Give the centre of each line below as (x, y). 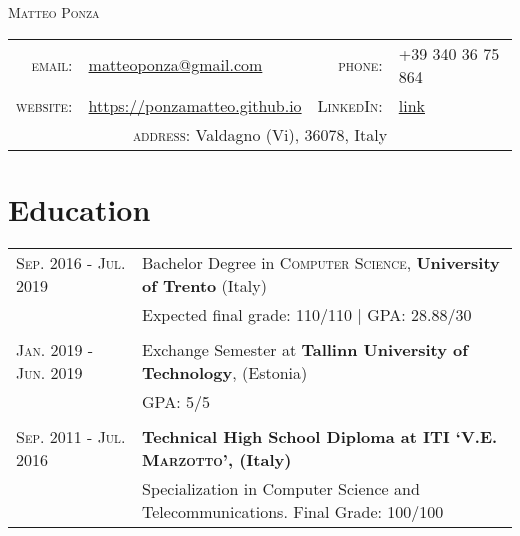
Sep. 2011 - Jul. (71, 436)
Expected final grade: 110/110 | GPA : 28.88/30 (307, 314)
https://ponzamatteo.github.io (195, 105)
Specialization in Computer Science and (281, 488)
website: (44, 105)
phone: (360, 65)
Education (79, 208)
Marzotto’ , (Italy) (217, 459)
